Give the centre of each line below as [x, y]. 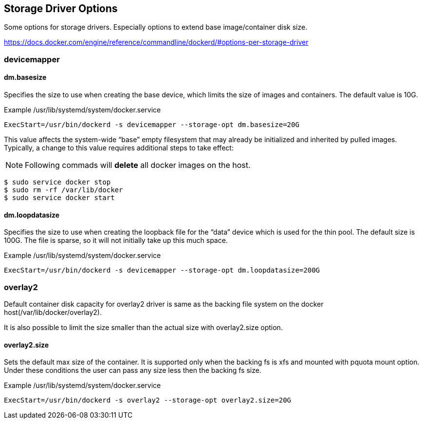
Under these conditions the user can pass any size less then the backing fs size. [133, 370]
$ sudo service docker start [59, 198]
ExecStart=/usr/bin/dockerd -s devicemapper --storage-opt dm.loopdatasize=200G [162, 270]
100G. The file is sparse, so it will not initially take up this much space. [116, 240]
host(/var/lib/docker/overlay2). [53, 312]
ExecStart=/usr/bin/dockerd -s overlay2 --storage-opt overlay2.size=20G [148, 400]
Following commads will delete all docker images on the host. [138, 165]
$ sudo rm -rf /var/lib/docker [64, 190]
